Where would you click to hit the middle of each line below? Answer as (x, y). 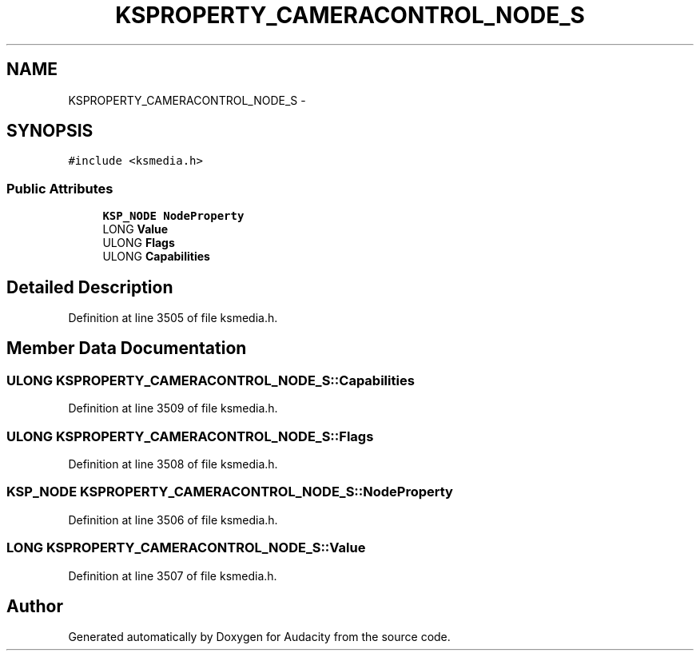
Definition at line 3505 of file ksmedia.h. (173, 318)
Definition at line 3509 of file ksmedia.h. (173, 408)
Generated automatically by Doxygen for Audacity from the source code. (259, 637)
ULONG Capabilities (156, 257)
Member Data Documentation (127, 348)
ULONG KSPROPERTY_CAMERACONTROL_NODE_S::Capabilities (211, 380)
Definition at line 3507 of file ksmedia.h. (173, 575)
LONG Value (135, 229)
